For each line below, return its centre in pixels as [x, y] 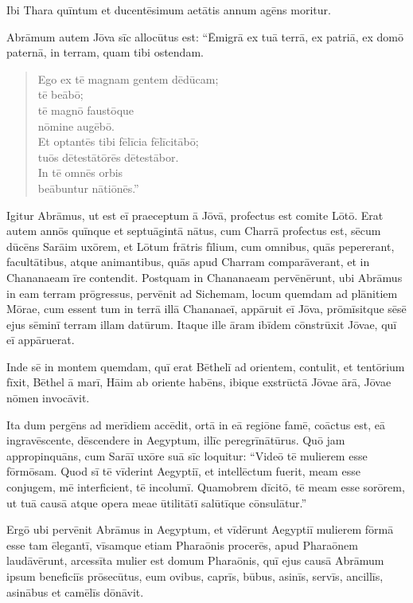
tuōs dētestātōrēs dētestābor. [108, 157]
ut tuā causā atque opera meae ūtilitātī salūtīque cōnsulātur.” [157, 502]
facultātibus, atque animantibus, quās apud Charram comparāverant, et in [188, 262]
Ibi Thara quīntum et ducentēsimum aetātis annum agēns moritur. [169, 10]
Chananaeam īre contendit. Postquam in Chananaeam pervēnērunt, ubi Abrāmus [205, 277]
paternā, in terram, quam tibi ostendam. [105, 52]
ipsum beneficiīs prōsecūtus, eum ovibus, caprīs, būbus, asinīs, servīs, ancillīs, [195, 576]
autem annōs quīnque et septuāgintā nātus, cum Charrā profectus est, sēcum [194, 231]
